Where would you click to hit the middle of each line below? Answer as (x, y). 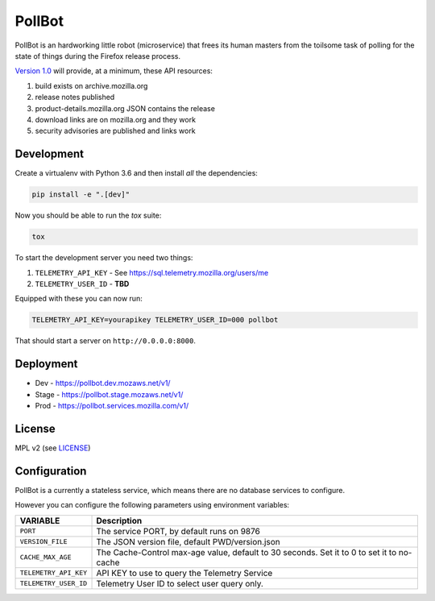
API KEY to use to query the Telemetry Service (184, 573)
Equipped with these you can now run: (79, 299)
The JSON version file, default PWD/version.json (188, 541)
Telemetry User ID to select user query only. (180, 583)
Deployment (46, 364)
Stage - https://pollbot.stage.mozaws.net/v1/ (109, 394)
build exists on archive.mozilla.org (91, 85)
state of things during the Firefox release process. (98, 56)
